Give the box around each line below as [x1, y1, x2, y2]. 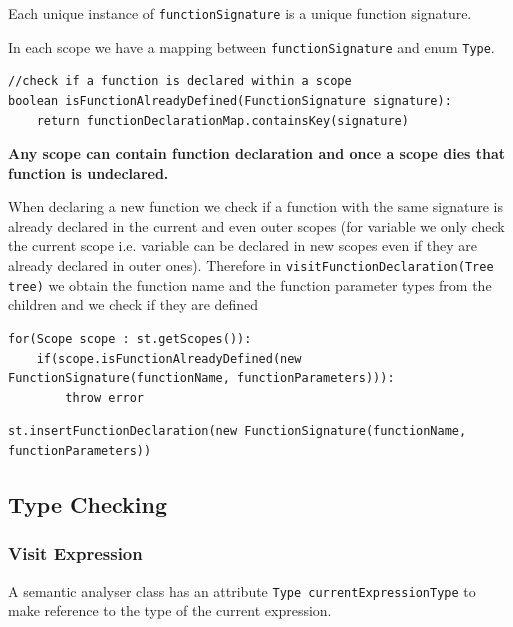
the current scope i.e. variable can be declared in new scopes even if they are [8, 235, 477, 256]
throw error [65, 390, 145, 405]
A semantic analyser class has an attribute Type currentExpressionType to [8, 580, 476, 601]
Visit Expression [8, 541, 143, 566]
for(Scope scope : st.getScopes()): [8, 331, 252, 346]
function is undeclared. [8, 162, 169, 183]
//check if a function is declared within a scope [8, 74, 352, 89]
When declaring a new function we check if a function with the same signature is [8, 196, 503, 217]
